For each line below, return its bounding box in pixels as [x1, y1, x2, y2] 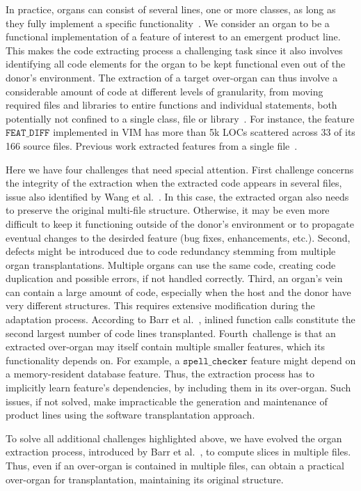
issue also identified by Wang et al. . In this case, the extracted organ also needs [6, 189, 349, 203]
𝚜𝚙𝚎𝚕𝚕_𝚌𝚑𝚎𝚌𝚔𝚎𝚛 [183, 356, 248, 366]
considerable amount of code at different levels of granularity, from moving [6, 84, 323, 98]
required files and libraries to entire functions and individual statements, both [6, 98, 337, 112]
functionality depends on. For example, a [6, 352, 180, 367]
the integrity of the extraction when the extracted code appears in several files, [6, 176, 342, 190]
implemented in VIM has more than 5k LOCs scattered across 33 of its [53, 125, 355, 139]
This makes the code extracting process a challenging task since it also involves [6, 42, 343, 57]
